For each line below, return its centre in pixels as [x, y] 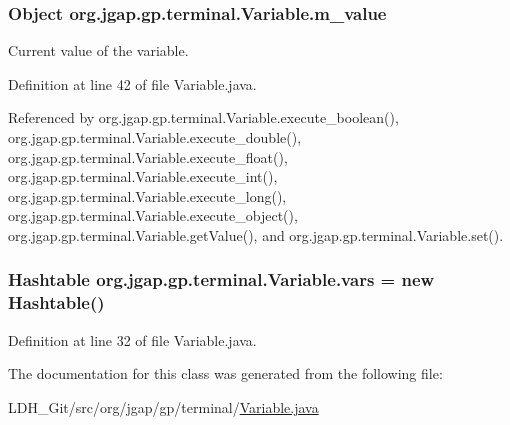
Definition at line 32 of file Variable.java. [132, 339]
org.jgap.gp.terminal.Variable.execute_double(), [155, 137]
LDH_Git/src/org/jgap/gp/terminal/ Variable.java [163, 406]
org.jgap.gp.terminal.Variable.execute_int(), [143, 176]
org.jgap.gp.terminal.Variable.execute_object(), [153, 215]
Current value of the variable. [98, 50]
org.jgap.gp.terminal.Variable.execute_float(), [148, 156]
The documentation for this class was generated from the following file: [225, 373]
